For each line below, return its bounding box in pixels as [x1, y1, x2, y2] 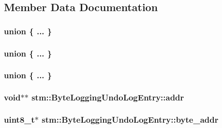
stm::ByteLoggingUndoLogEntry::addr [31, 91, 184, 103]
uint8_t [4, 114, 35, 126]
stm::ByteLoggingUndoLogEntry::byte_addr [42, 114, 219, 126]
